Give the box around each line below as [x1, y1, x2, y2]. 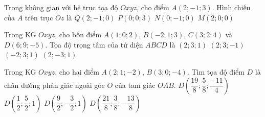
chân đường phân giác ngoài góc [4, 79, 105, 90]
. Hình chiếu [212, 2, 251, 12]
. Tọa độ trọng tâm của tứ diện [45, 39, 143, 50]
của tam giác [115, 79, 156, 90]
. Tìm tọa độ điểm [187, 66, 245, 77]
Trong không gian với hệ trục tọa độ [4, 2, 118, 12]
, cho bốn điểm [55, 29, 102, 40]
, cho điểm [137, 2, 169, 12]
